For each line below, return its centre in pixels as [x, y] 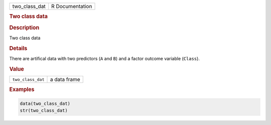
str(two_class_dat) [44, 111]
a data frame [65, 79]
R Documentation [72, 6]
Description [24, 28]
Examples [22, 89]
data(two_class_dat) [45, 103]
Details [18, 48]
